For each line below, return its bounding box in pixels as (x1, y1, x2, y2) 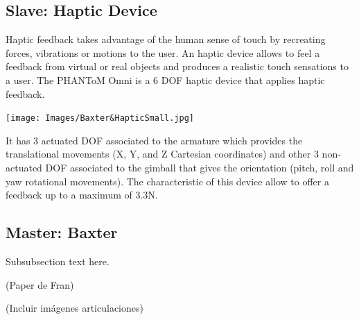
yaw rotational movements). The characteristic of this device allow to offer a (6, 174, 329, 188)
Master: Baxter (6, 221, 118, 243)
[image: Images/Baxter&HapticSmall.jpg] (6, 113, 195, 124)
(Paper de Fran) (6, 277, 74, 292)
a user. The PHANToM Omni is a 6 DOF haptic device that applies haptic (6, 72, 325, 87)
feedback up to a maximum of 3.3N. (6, 187, 158, 202)
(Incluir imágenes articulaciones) (6, 301, 143, 315)
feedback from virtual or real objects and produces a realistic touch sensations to (6, 59, 349, 74)
